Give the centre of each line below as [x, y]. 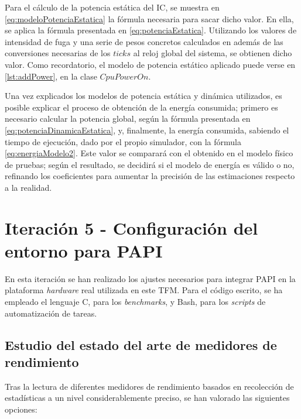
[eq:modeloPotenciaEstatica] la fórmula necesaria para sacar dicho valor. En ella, [149, 18]
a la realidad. [28, 187]
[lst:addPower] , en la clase [51, 76]
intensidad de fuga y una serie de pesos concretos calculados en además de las [144, 41]
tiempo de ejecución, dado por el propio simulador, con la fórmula [123, 141]
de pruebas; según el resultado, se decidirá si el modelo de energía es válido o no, [150, 164]
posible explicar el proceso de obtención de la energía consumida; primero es [141, 107]
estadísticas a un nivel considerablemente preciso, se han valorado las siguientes [147, 398]
